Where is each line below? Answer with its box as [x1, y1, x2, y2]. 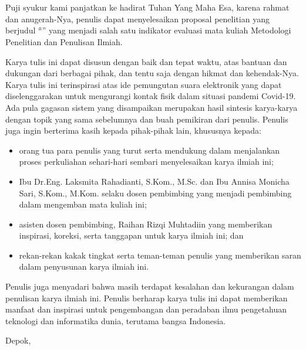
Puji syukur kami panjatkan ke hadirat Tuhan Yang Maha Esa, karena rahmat [5, 1, 290, 13]
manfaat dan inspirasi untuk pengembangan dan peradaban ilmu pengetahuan [5, 303, 287, 315]
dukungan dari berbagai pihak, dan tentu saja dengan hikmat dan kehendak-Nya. [5, 67, 299, 79]
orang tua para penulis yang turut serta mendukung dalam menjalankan [19, 144, 280, 156]
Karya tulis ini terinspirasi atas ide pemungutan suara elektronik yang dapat [5, 78, 282, 90]
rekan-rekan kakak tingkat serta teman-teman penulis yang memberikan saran [19, 249, 301, 261]
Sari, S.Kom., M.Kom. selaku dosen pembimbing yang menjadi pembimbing [19, 186, 292, 199]
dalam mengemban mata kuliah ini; [19, 198, 147, 210]
